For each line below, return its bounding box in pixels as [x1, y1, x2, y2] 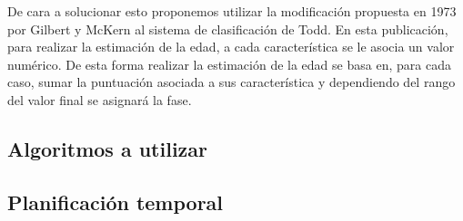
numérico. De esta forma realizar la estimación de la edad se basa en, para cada [7, 54, 451, 73]
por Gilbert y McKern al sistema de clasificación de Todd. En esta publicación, [7, 19, 448, 38]
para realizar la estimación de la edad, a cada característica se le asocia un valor [7, 37, 455, 56]
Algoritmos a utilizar [7, 134, 208, 162]
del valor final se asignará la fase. [7, 90, 192, 109]
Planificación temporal [7, 187, 224, 216]
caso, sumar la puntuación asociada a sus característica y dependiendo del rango [7, 72, 456, 91]
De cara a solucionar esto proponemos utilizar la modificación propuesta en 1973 [7, 2, 457, 20]
